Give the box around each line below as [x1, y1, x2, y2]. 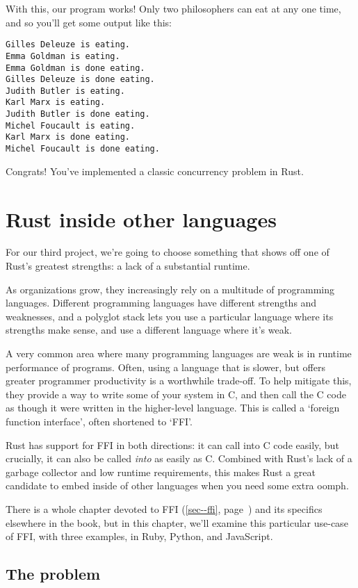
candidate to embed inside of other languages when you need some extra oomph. [6, 478, 349, 493]
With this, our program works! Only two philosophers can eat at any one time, [6, 1, 341, 15]
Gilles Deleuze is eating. [6, 40, 130, 50]
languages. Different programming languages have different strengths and [6, 295, 317, 310]
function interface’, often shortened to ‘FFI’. [6, 414, 193, 428]
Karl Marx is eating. [6, 97, 106, 108]
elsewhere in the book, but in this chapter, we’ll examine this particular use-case [6, 515, 348, 530]
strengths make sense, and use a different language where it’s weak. [6, 322, 292, 337]
